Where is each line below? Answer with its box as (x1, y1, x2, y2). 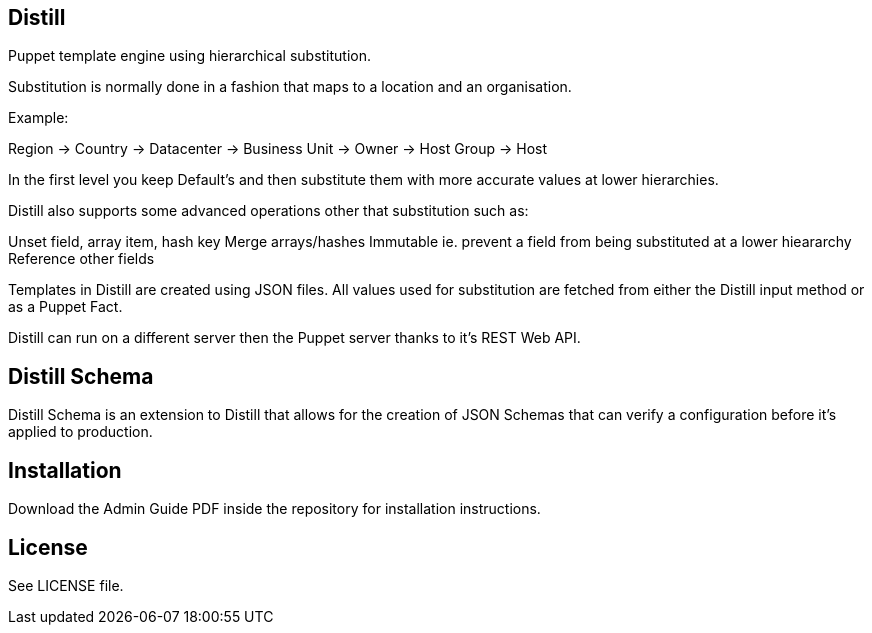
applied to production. (8, 423, 153, 441)
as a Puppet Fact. (8, 298, 123, 316)
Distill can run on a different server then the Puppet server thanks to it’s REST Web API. (8, 329, 581, 347)
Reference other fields (8, 250, 155, 268)
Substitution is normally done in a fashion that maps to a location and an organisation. (8, 78, 572, 96)
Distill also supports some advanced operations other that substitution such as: (8, 202, 529, 220)
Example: (8, 109, 69, 127)
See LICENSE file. (8, 576, 124, 594)
